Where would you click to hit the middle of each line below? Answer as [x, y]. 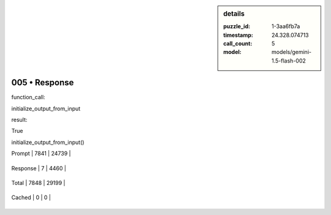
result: [19, 120]
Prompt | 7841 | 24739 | [41, 154]
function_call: [28, 97]
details [234, 14]
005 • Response [43, 83]
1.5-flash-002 [289, 61]
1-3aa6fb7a [286, 26]
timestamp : [238, 35]
